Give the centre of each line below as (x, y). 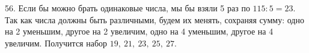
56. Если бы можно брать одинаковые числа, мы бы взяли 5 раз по (127, 8)
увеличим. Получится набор (56, 43)
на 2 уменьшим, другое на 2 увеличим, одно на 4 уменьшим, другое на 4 (139, 31)
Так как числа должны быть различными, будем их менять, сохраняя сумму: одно (154, 19)
